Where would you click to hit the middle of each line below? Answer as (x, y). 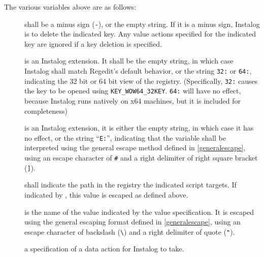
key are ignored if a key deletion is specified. (93, 43)
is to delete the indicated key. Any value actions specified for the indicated (140, 34)
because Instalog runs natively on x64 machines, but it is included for (133, 101)
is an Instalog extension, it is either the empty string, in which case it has (139, 128)
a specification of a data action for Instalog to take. (104, 249)
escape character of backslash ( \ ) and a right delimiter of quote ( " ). (130, 231)
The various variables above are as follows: (70, 7)
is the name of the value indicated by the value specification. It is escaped (139, 212)
